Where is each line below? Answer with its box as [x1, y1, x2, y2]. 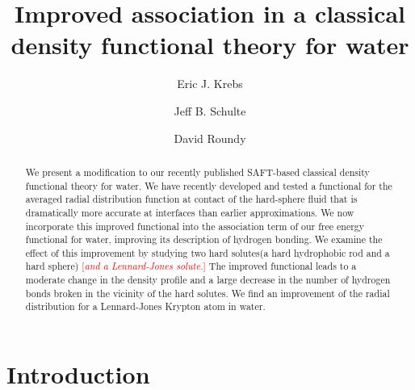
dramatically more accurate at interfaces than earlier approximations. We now [25, 205, 354, 219]
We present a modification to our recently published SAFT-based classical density [25, 165, 370, 178]
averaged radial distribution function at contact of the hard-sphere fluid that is [25, 192, 358, 206]
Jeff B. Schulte [174, 102, 246, 119]
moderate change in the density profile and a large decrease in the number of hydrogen [25, 273, 391, 287]
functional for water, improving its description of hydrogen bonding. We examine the [25, 233, 383, 246]
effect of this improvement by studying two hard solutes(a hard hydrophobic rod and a [25, 245, 390, 259]
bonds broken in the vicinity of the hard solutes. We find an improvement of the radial [25, 286, 390, 300]
